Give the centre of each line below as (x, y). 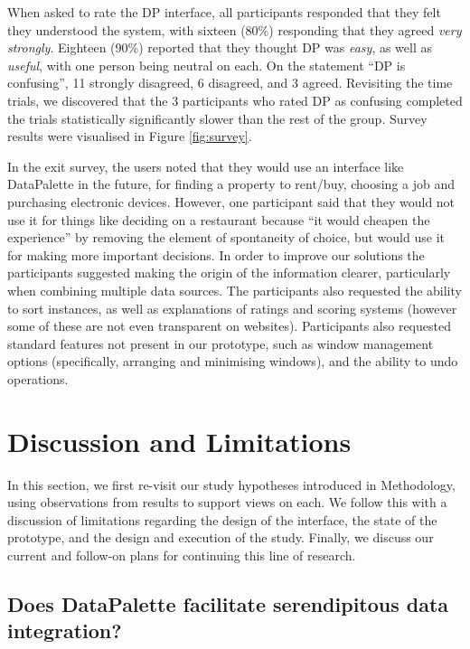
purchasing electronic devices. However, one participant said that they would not (231, 201)
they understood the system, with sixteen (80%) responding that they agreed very (235, 29)
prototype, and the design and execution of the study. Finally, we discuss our (221, 537)
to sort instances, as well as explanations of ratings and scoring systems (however (232, 308)
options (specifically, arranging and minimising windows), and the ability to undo (233, 361)
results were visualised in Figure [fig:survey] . (130, 136)
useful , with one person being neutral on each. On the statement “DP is (207, 65)
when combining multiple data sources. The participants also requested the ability (235, 290)
